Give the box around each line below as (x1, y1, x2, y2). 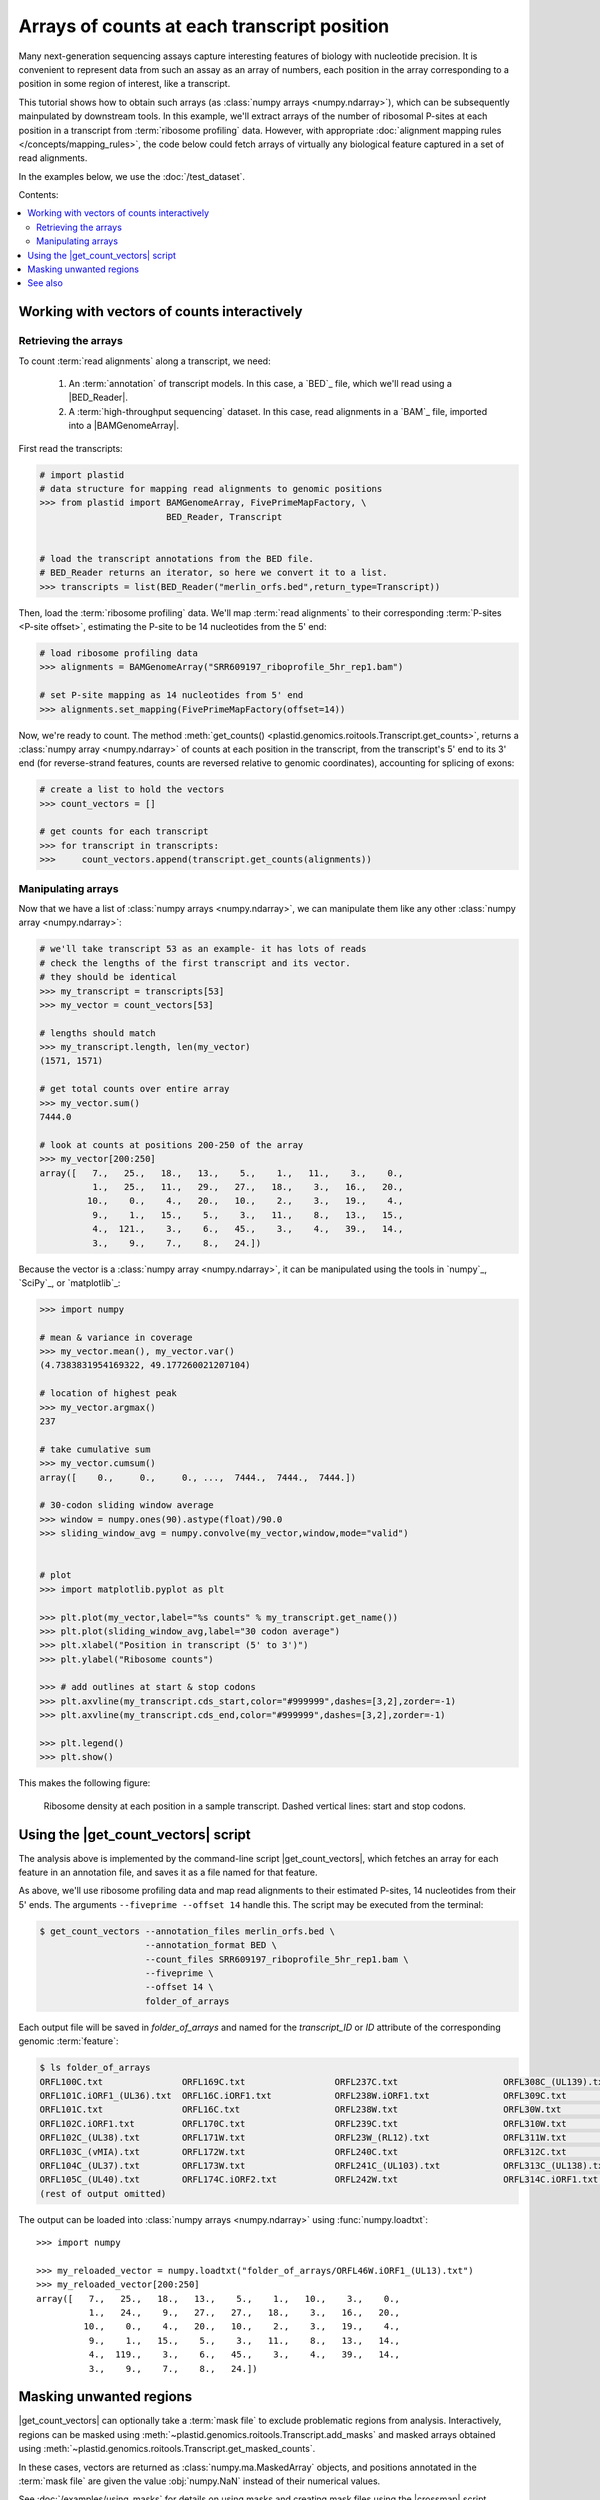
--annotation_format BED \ (145, 1940, 277, 1951)
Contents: (18, 189, 59, 201)
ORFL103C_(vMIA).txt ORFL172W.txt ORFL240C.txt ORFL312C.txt (39, 2146, 567, 2157)
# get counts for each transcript (39, 826, 209, 837)
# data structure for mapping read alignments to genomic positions (39, 483, 383, 494)
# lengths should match (39, 1027, 157, 1039)
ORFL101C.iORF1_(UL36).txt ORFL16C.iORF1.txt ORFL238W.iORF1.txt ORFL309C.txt (39, 2090, 567, 2101)
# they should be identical (39, 971, 177, 983)
